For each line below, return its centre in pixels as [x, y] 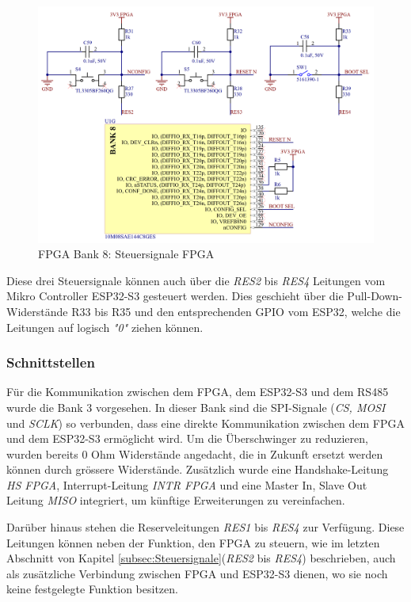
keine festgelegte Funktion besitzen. [92, 589]
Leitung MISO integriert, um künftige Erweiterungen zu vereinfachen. [176, 500]
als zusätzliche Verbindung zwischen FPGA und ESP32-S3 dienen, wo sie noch [197, 573]
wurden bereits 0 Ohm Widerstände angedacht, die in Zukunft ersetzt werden [195, 453]
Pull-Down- [375, 296]
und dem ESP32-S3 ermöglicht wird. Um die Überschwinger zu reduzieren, [187, 438]
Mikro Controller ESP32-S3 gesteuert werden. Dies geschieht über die [175, 296]
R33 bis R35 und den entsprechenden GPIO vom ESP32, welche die [236, 311]
